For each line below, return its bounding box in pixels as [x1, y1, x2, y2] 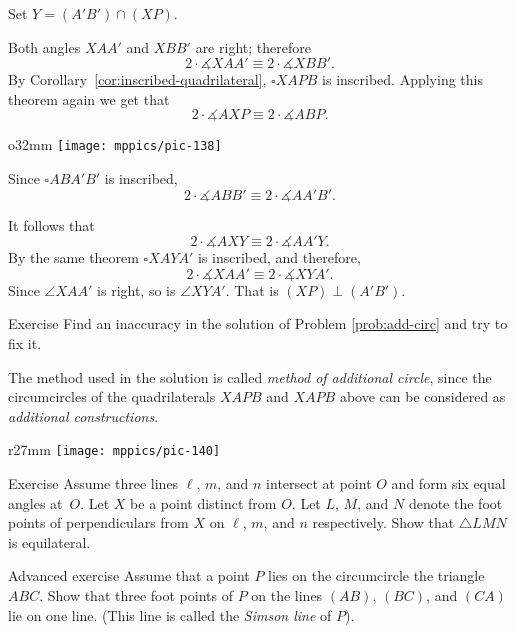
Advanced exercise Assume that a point [8, 565, 250, 586]
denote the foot [408, 492, 503, 513]
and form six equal [391, 473, 506, 494]
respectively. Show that [312, 512, 455, 533]
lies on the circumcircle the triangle [268, 565, 485, 586]
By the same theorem [8, 247, 139, 268]
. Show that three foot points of [39, 585, 233, 605]
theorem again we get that [8, 88, 170, 109]
